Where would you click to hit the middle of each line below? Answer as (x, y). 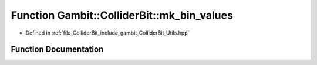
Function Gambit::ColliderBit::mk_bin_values (122, 15)
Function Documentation (57, 49)
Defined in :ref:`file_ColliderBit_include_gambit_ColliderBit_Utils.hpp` (107, 33)
